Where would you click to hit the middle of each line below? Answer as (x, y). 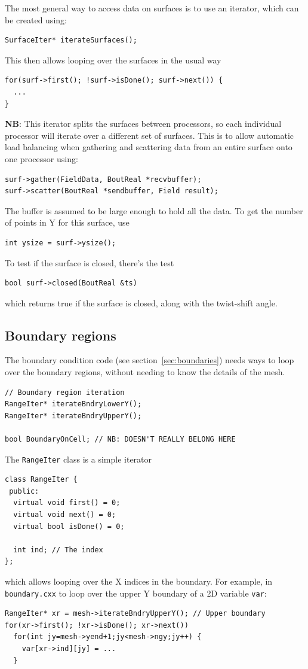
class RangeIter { (41, 480)
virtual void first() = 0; (67, 503)
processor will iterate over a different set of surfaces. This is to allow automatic (150, 135)
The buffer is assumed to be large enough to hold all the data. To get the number (154, 210)
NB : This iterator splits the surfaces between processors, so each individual (143, 124)
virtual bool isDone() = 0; (69, 526)
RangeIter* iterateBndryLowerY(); (73, 404)
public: (24, 491)
